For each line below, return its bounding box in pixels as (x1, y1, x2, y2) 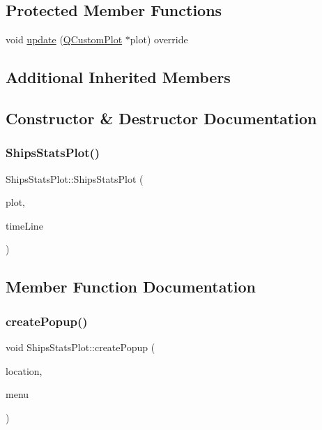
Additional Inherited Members (6, 66, 231, 88)
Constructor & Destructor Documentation (6, 107, 317, 128)
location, (6, 363, 43, 378)
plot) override (130, 32, 188, 47)
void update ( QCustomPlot (6, 32, 123, 47)
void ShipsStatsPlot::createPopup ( (6, 339, 155, 354)
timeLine (6, 218, 43, 232)
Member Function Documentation (6, 276, 256, 297)
